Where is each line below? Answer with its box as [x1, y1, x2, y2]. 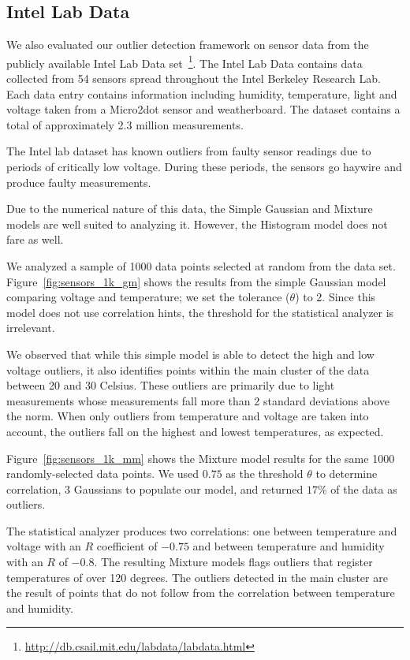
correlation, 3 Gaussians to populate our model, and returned [6, 480, 304, 497]
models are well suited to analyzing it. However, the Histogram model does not [6, 215, 388, 232]
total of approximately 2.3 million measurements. [6, 116, 244, 132]
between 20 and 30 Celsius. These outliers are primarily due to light [6, 377, 335, 393]
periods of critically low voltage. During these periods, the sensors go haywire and [6, 158, 402, 175]
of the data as [330, 480, 397, 497]
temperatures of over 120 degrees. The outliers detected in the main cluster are [6, 569, 388, 585]
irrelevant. [6, 319, 55, 336]
